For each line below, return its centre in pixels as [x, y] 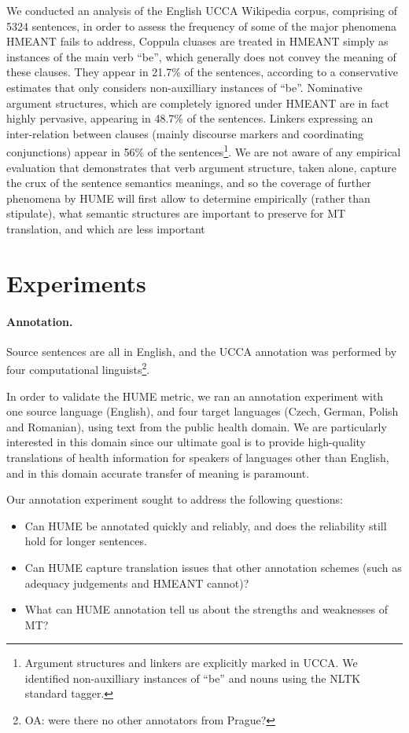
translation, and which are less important [106, 228]
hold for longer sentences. [86, 541]
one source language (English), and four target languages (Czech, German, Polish [203, 411]
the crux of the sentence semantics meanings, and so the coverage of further [189, 183]
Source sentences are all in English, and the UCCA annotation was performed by [202, 351]
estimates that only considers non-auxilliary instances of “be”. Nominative [184, 87]
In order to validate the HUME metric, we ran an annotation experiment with [195, 396]
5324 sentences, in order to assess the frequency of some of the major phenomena [202, 26]
